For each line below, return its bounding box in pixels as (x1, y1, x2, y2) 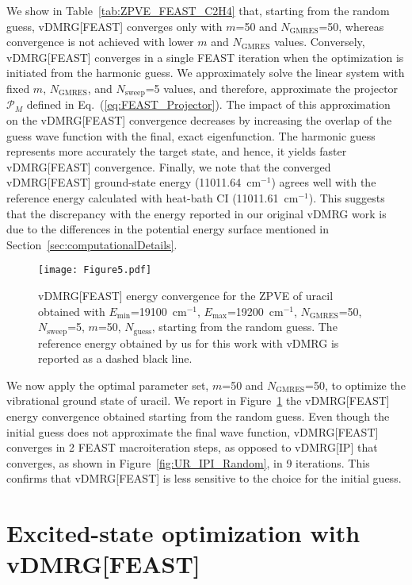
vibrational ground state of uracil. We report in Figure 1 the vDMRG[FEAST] (6, 392, 390, 409)
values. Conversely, (274, 33, 365, 50)
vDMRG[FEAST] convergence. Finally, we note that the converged (6, 158, 331, 175)
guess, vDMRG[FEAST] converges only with (6, 17, 223, 34)
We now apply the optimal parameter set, (6, 376, 209, 393)
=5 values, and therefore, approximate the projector (145, 79, 399, 96)
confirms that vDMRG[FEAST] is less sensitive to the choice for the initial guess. (6, 470, 402, 487)
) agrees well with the (271, 174, 376, 191)
